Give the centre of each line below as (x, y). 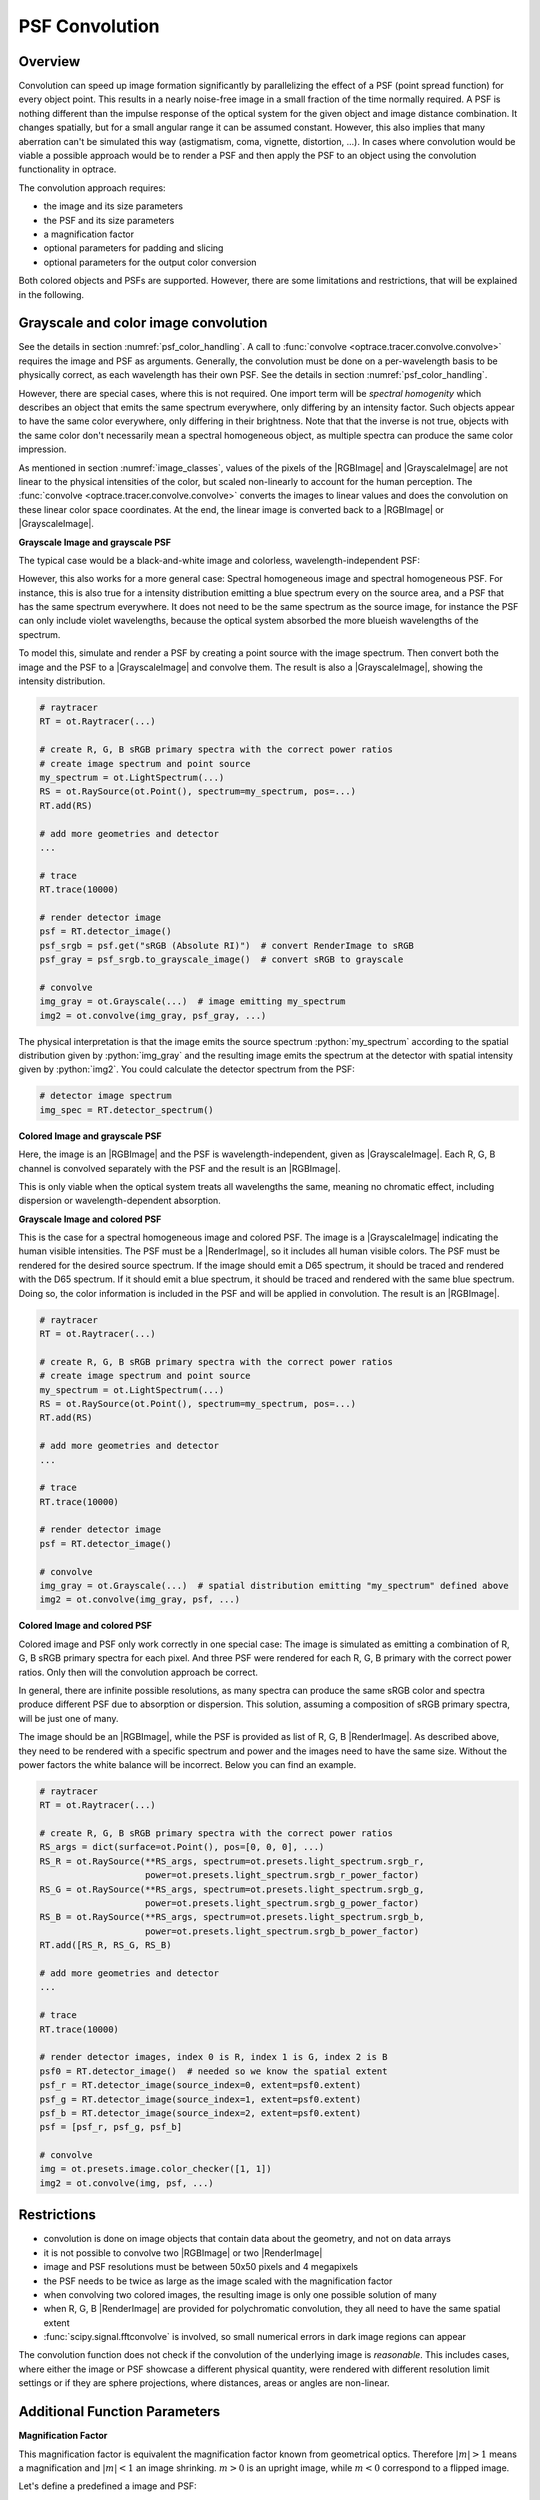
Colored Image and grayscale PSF (90, 1136)
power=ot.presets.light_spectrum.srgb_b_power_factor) (282, 1931)
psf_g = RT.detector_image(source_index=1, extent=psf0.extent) (200, 2099)
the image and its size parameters (113, 206)
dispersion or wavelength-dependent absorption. (120, 1201)
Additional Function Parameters (119, 2411)
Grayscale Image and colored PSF (90, 1219)
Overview (49, 61)
